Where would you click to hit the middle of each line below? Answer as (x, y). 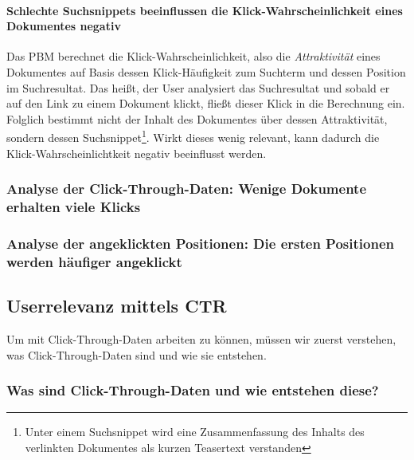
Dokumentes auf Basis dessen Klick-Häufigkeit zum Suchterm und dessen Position (206, 71)
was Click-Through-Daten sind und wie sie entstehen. (137, 354)
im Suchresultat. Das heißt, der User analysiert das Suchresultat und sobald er (198, 87)
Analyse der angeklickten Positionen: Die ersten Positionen (200, 243)
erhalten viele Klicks (74, 207)
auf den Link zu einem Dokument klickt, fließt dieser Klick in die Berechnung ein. (206, 103)
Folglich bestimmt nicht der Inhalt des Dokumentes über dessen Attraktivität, (197, 118)
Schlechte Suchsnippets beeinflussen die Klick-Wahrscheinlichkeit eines (205, 10)
